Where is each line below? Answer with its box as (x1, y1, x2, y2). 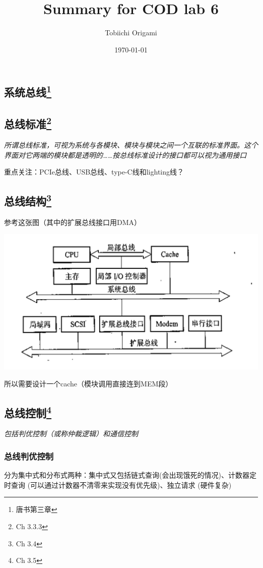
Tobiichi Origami (105, 27, 157, 38)
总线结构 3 (4, 191, 52, 209)
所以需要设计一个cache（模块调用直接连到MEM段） (4, 378, 173, 388)
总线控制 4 (4, 403, 52, 420)
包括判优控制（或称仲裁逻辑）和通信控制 (4, 428, 138, 439)
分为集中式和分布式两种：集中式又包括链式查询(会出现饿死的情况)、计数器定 (4, 470, 256, 480)
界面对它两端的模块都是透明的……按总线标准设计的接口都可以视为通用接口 (4, 149, 247, 160)
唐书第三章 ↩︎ (16, 504, 57, 515)
